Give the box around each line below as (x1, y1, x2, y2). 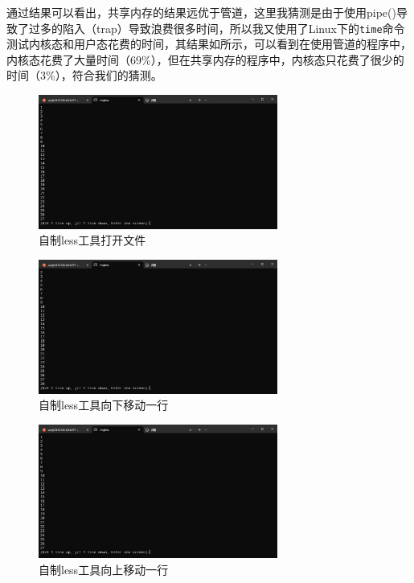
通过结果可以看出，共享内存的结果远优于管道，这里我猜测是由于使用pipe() (6, 4, 396, 20)
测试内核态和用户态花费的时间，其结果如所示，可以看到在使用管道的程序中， (6, 35, 412, 52)
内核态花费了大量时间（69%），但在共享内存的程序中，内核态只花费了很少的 (6, 51, 404, 68)
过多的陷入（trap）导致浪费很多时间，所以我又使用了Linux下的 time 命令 (28, 19, 405, 36)
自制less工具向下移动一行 (39, 396, 169, 413)
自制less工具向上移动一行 (39, 560, 169, 577)
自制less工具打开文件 (39, 232, 146, 248)
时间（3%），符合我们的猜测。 (6, 67, 162, 84)
